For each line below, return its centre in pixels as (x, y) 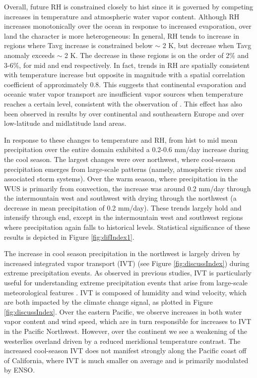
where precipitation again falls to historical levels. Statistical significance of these (127, 227)
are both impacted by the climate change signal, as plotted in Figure (108, 302)
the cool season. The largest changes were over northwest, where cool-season (120, 159)
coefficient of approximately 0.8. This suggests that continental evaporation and (125, 84)
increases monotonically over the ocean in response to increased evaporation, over (128, 26)
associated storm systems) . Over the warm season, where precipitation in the (121, 179)
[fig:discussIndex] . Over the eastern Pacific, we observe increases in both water (123, 311)
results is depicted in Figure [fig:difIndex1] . (69, 237)
